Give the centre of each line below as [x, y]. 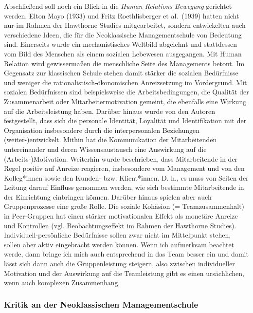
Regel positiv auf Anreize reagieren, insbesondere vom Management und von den [124, 168]
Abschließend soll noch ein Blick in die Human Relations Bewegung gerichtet [118, 6]
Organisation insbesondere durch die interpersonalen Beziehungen [102, 130]
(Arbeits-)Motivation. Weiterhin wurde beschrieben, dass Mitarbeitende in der [121, 158]
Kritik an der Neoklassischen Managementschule [101, 304]
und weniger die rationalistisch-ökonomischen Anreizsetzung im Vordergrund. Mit [126, 82]
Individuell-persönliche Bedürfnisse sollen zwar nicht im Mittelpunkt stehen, [117, 235]
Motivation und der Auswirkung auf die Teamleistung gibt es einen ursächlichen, [124, 273]
